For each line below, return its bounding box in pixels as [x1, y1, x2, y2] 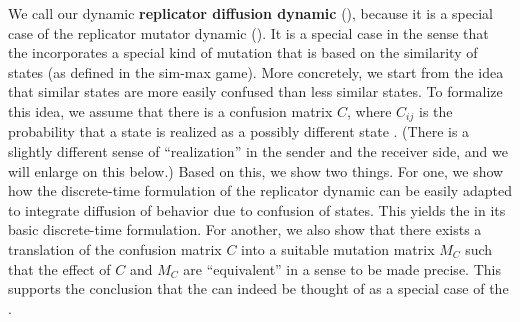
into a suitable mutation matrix [241, 238, 435, 259]
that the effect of [8, 258, 111, 279]
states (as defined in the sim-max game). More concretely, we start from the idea [8, 61, 504, 82]
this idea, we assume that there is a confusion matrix [8, 100, 333, 121]
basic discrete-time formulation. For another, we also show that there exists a [8, 219, 482, 240]
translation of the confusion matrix [8, 238, 222, 259]
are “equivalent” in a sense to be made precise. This [183, 258, 501, 279]
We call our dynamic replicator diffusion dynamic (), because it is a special [8, 3, 494, 23]
